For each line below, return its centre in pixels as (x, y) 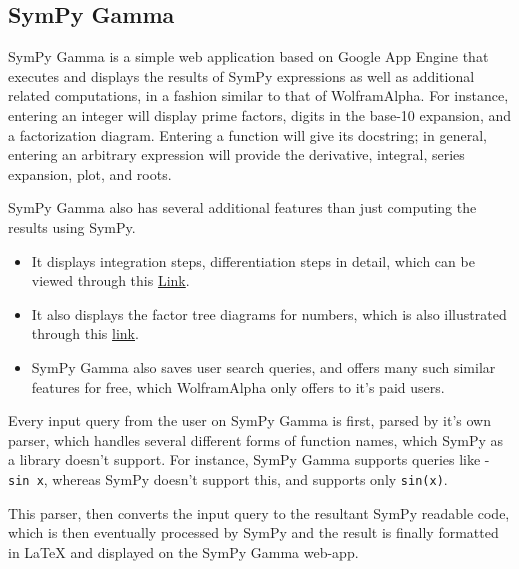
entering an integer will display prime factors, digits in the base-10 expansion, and (260, 114)
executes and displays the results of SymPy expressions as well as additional (241, 75)
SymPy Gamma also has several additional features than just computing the (242, 207)
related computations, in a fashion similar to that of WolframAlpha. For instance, (258, 95)
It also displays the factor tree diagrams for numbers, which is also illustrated (269, 313)
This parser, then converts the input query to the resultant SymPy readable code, (259, 512)
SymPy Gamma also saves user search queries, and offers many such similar (263, 366)
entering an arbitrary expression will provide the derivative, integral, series (236, 154)
